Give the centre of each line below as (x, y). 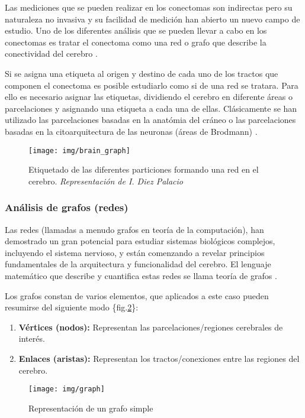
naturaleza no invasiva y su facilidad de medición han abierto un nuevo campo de (152, 19)
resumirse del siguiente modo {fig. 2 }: (72, 307)
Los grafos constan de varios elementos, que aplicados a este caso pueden (137, 295)
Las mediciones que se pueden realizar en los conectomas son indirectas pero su (149, 7)
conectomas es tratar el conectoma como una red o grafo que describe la (136, 42)
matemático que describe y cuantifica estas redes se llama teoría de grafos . (141, 275)
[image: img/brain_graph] (79, 150)
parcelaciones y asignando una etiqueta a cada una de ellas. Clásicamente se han (151, 108)
